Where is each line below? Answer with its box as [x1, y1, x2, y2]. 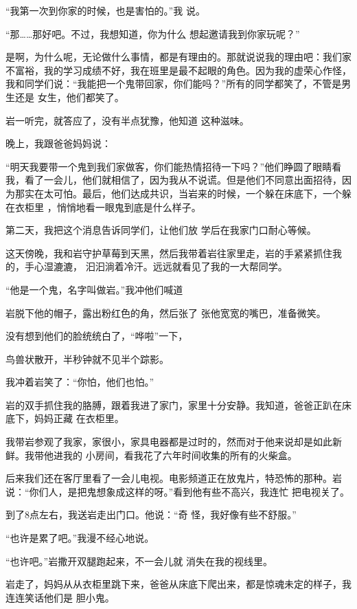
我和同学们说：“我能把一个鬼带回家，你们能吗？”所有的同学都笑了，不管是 [5, 76, 342, 91]
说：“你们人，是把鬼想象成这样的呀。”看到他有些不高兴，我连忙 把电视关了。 [5, 484, 349, 498]
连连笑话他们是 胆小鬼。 [5, 590, 115, 604]
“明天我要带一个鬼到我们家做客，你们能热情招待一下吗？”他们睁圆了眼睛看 [5, 159, 342, 173]
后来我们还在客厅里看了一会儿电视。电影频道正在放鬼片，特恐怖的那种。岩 [5, 471, 342, 485]
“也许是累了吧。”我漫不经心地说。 [5, 531, 154, 545]
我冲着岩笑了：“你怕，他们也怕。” [5, 375, 154, 389]
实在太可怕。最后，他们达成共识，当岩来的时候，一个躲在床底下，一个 [24, 186, 342, 200]
